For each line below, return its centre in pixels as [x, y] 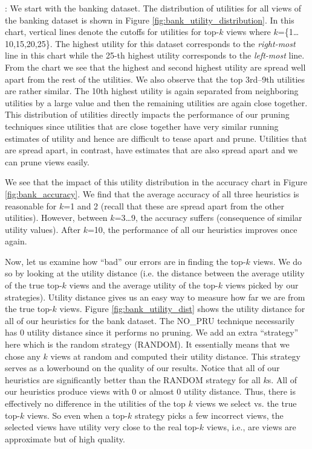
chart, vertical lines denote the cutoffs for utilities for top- [112, 32]
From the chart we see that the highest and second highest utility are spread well [155, 67]
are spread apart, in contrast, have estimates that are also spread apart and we [151, 150]
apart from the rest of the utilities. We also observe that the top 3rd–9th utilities [155, 79]
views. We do [278, 261]
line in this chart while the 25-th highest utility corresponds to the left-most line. [155, 55]
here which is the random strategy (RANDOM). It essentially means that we [147, 344]
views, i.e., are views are [251, 427]
